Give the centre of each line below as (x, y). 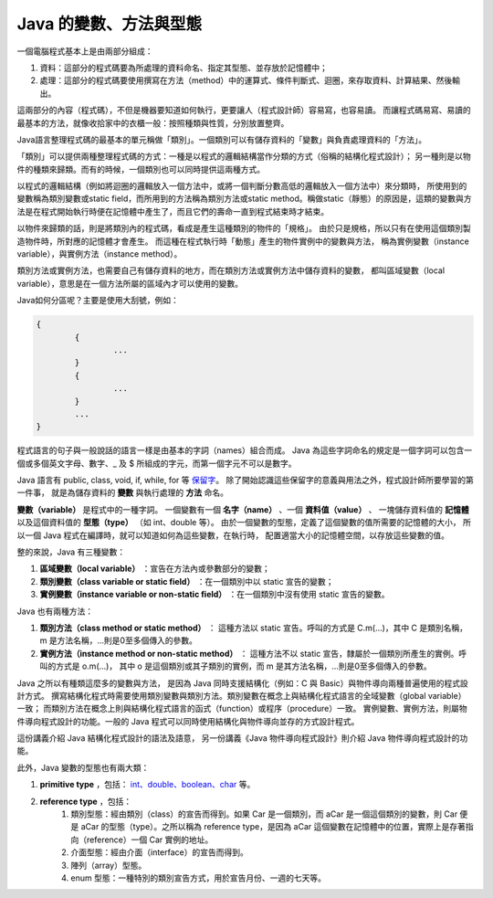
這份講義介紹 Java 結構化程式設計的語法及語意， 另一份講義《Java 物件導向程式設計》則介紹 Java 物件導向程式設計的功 (242, 738)
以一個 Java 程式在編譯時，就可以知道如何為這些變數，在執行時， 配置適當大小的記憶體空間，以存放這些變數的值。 (233, 535)
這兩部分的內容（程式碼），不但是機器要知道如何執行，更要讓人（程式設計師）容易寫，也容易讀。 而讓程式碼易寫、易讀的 (244, 111)
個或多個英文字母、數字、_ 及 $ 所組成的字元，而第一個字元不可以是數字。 (157, 463)
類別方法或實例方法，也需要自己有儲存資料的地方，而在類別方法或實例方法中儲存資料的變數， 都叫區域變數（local (231, 270)
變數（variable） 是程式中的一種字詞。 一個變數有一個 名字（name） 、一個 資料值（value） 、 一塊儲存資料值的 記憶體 (243, 509)
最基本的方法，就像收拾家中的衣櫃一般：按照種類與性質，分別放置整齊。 (153, 122)
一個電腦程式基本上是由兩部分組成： (85, 51)
